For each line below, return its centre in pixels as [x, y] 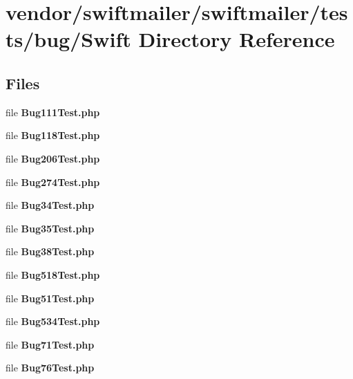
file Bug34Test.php [50, 205]
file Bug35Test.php [50, 228]
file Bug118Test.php [53, 135]
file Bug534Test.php [53, 321]
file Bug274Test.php [53, 182]
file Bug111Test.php [53, 112]
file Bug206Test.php [53, 158]
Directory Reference [237, 39]
